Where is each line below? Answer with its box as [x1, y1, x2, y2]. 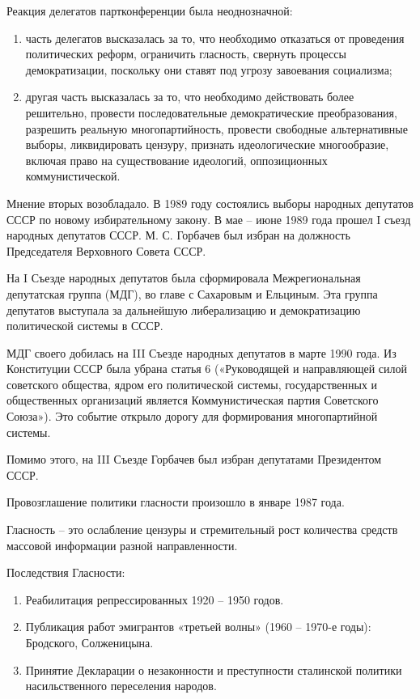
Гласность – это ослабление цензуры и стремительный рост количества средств [6, 521, 398, 538]
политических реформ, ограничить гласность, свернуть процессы [25, 45, 346, 62]
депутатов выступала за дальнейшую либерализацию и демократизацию [6, 301, 361, 318]
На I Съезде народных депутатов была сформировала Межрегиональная [6, 269, 361, 286]
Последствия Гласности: [6, 564, 125, 581]
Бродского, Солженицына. [25, 634, 154, 650]
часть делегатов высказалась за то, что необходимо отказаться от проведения [25, 29, 405, 46]
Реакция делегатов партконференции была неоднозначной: [6, 2, 293, 19]
